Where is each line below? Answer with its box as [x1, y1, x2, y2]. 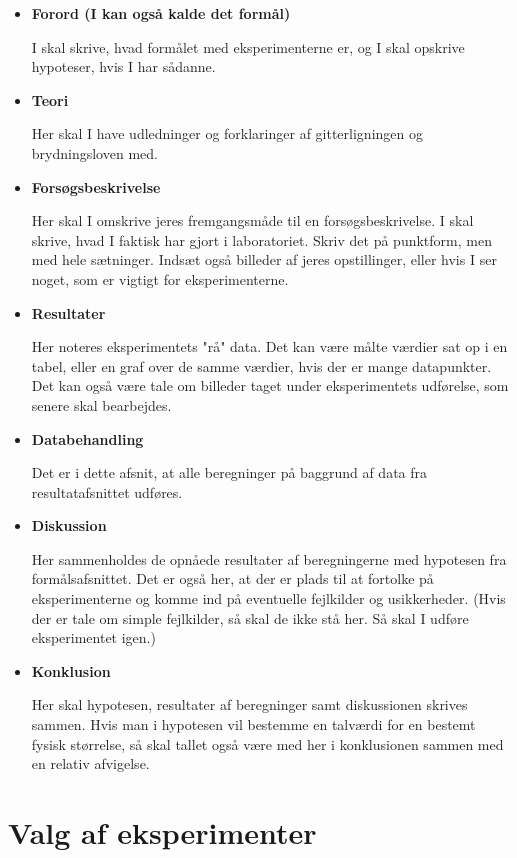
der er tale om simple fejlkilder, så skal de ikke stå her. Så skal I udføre [31, 607, 469, 628]
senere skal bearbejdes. [31, 394, 172, 415]
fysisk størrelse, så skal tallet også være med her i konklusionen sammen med [31, 733, 504, 754]
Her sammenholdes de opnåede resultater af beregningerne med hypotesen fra [31, 548, 507, 569]
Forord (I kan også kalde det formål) [31, 3, 291, 23]
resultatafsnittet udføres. [31, 481, 183, 502]
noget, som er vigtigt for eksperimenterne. [31, 268, 289, 289]
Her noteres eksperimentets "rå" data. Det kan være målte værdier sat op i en [31, 336, 508, 357]
